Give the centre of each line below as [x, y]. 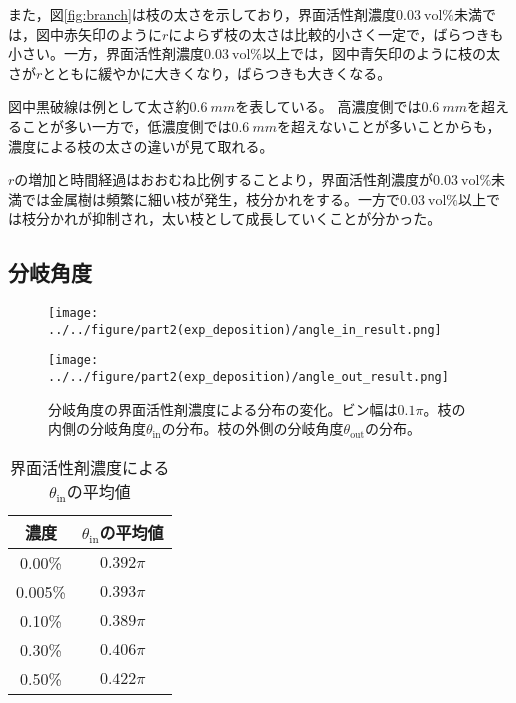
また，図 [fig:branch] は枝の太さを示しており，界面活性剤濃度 [202, 14]
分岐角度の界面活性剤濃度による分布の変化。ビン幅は [223, 408]
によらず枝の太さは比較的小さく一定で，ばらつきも [336, 33]
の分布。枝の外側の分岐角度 [252, 428]
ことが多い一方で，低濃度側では [126, 125]
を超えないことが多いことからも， [389, 125]
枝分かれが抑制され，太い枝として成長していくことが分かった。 [231, 218]
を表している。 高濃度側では [328, 106]
